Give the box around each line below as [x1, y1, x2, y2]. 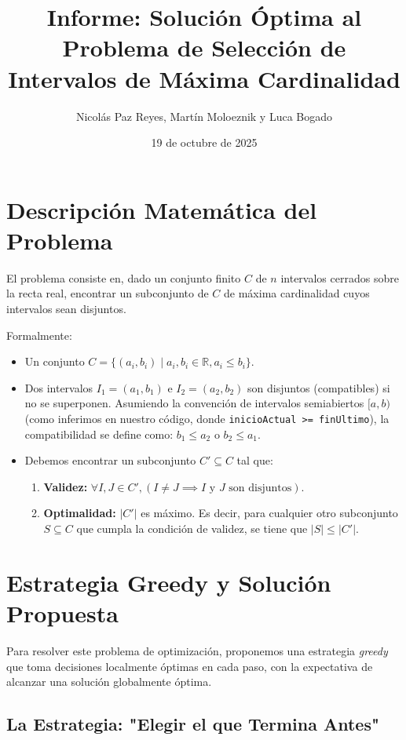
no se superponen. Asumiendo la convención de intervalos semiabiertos [24, 395, 364, 411]
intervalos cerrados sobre [280, 269, 399, 286]
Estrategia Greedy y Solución [6, 566, 331, 598]
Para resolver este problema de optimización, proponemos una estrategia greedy [6, 642, 388, 658]
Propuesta [6, 596, 119, 629]
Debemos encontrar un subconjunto [24, 452, 196, 468]
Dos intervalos [24, 379, 93, 396]
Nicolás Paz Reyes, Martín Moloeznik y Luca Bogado [75, 108, 333, 124]
